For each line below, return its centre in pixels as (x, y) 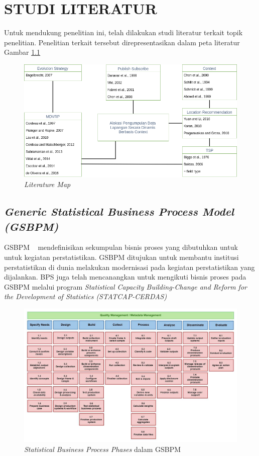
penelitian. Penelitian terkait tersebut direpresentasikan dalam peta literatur (122, 42)
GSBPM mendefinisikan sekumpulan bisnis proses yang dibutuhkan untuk (121, 247)
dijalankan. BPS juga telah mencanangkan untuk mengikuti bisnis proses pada (125, 277)
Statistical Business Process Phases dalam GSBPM (103, 449)
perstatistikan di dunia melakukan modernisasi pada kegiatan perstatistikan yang (129, 267)
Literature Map (47, 184)
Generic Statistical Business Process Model (119, 211)
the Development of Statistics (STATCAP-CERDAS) (86, 296)
